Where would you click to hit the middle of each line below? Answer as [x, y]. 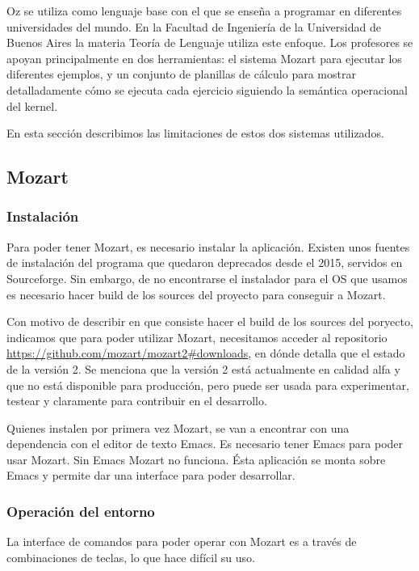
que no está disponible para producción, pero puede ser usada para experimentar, [208, 385]
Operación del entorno [81, 511]
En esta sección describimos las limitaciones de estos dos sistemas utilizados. [195, 133]
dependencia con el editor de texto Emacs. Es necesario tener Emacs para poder [205, 444]
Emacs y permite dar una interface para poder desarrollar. [151, 475]
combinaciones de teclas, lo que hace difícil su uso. [131, 557]
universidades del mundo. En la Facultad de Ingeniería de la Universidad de [194, 26]
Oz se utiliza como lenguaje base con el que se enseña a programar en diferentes [204, 11]
